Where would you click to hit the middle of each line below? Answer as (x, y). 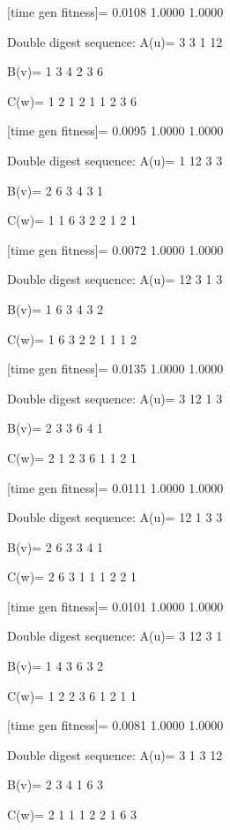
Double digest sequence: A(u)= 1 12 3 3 (115, 160)
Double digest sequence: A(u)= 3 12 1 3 (115, 398)
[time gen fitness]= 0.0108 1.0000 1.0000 (115, 12)
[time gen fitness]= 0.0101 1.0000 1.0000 (115, 606)
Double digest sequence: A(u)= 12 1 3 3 (115, 517)
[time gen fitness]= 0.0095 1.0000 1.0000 (115, 131)
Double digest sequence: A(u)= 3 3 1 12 (115, 41)
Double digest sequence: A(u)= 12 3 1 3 (115, 279)
